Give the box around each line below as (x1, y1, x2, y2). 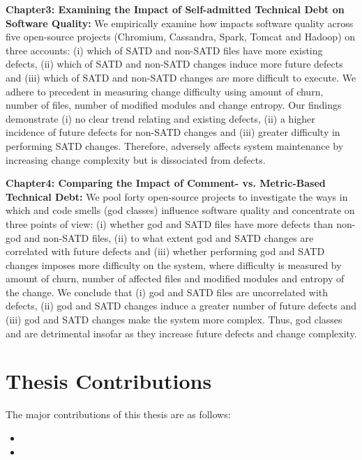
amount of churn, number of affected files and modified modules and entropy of (6, 271, 345, 286)
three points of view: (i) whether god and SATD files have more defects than (6, 216, 333, 231)
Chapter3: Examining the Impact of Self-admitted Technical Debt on (6, 2, 345, 16)
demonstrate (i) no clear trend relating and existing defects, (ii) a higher (6, 111, 315, 125)
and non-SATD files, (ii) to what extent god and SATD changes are (24, 230, 314, 245)
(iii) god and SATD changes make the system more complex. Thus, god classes (6, 312, 342, 327)
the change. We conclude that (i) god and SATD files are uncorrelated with (6, 284, 329, 299)
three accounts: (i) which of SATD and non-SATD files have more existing (6, 43, 323, 57)
